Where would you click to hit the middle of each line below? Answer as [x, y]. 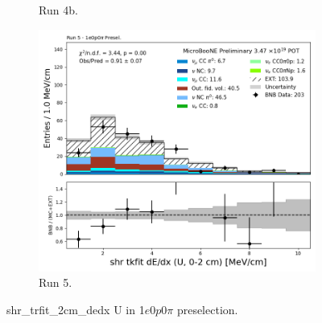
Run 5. [56, 282]
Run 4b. [58, 10]
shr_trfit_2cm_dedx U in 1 [76, 309]
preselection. [207, 309]
